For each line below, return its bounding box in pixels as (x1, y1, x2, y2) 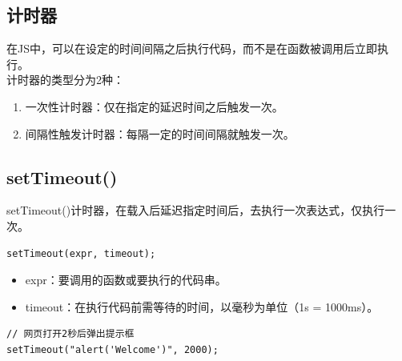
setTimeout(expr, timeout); (6, 247, 156, 259)
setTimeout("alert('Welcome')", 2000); (6, 343, 219, 355)
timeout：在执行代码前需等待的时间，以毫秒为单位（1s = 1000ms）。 (25, 298, 379, 315)
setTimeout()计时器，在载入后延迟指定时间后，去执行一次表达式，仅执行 (6, 202, 385, 219)
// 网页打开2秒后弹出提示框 (6, 328, 135, 340)
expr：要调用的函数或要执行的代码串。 (25, 271, 227, 288)
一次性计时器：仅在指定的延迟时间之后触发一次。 (25, 98, 283, 114)
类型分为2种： (50, 71, 124, 88)
